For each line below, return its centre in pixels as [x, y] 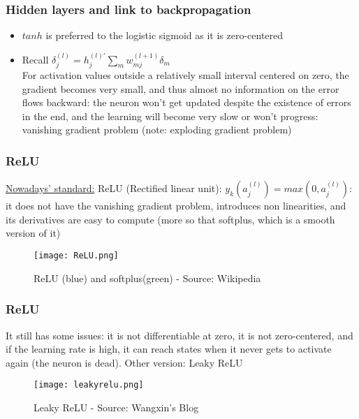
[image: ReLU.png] [76, 256]
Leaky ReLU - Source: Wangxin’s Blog [116, 407]
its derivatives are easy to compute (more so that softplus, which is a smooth [170, 219]
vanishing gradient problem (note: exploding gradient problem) [157, 130]
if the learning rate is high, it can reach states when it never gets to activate [169, 349]
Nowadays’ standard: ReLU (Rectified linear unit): [114, 188]
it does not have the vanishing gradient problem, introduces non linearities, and [176, 206]
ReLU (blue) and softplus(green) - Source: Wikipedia [147, 278]
